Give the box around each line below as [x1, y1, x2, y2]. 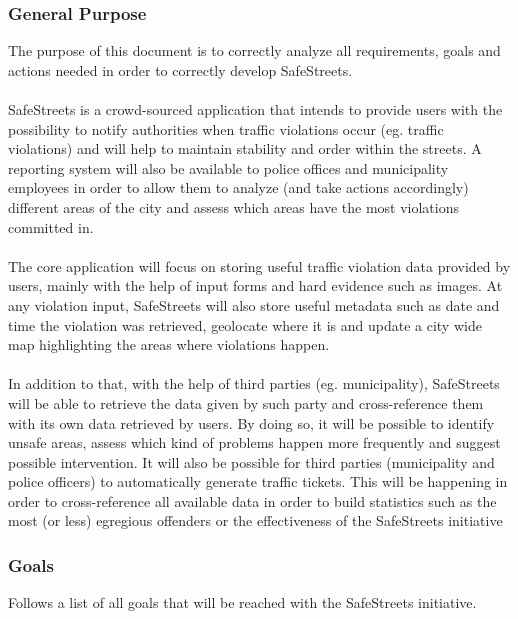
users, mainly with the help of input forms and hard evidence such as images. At [8, 275, 503, 296]
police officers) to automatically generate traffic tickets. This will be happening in [8, 471, 508, 492]
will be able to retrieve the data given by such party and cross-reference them [8, 392, 484, 413]
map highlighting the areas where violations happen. [8, 334, 330, 355]
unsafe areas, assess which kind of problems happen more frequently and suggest [8, 432, 501, 453]
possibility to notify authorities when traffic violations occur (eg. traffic [8, 118, 444, 139]
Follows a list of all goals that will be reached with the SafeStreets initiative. [8, 592, 477, 613]
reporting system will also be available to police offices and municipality [8, 157, 449, 178]
